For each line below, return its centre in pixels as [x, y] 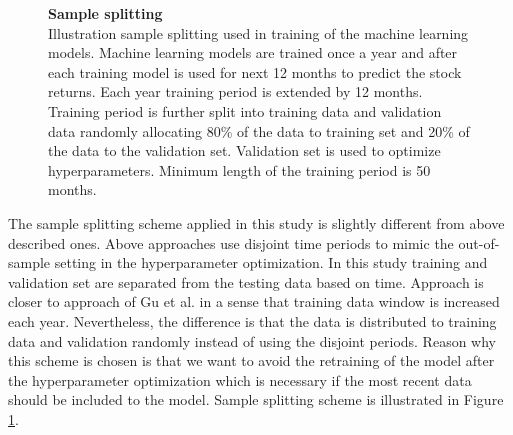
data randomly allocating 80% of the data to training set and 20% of [259, 130]
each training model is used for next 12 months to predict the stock [255, 71]
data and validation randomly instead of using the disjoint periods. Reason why [252, 340]
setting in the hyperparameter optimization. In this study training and [271, 262]
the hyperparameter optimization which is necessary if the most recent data [240, 379]
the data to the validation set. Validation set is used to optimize [244, 150]
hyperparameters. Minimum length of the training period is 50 [239, 169]
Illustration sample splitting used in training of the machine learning [258, 32]
